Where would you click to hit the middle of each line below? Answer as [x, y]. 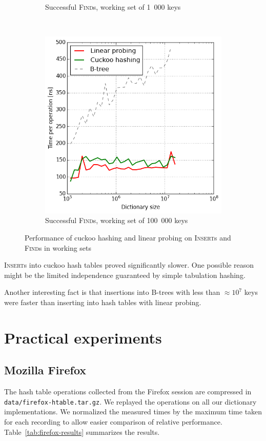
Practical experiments [83, 337]
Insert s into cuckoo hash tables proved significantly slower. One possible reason [129, 265]
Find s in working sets [58, 247]
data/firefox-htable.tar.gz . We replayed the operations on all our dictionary [130, 401]
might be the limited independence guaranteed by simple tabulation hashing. [125, 275]
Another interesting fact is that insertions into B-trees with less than [112, 292]
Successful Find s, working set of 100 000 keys [117, 220]
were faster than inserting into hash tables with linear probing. [103, 302]
